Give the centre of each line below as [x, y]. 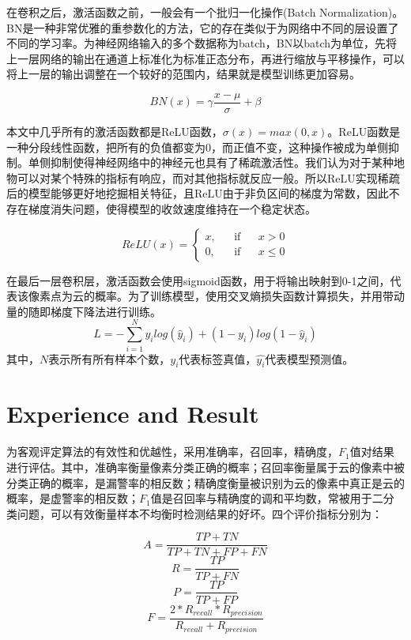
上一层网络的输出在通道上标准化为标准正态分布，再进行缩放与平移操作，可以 [205, 58]
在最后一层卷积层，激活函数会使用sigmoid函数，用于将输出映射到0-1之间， [198, 280]
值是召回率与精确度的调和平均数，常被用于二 [267, 498]
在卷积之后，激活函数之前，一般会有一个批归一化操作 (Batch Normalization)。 [205, 12]
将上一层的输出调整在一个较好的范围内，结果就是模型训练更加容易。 [183, 74]
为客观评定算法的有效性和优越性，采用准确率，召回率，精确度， [172, 452]
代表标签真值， [218, 358]
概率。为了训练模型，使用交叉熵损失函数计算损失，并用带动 [249, 296]
